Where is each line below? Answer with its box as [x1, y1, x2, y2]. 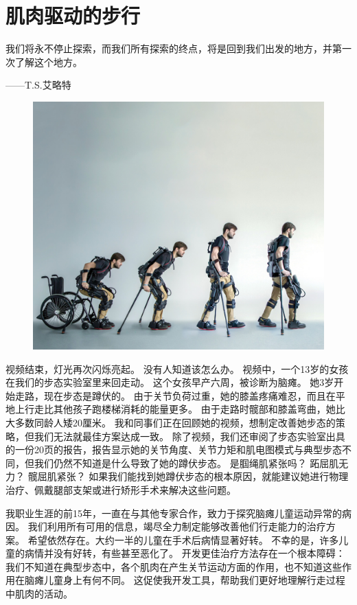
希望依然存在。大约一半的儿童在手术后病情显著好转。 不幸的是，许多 [27, 532, 339, 547]
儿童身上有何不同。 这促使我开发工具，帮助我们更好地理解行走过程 [43, 573, 345, 587]
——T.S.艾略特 [5, 78, 71, 92]
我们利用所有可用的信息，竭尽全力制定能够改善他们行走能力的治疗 [27, 519, 326, 534]
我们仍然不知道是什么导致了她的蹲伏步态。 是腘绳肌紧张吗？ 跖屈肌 [34, 455, 339, 470]
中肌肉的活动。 [5, 586, 73, 601]
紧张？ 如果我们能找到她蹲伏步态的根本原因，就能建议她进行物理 [56, 469, 349, 483]
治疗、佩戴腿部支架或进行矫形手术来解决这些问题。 [5, 482, 236, 496]
